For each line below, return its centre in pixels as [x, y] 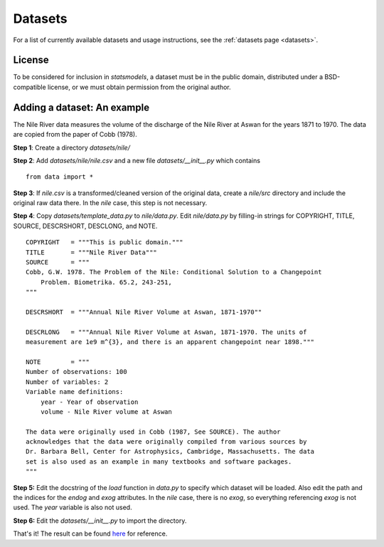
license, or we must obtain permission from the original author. [139, 87]
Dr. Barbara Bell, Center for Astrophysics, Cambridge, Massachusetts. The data [170, 452]
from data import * [60, 177]
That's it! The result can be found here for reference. [90, 533]
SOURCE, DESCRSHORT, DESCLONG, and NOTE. [85, 226]
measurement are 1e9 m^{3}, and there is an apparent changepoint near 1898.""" [170, 342]
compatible [30, 87]
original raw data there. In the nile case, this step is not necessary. [110, 203]
